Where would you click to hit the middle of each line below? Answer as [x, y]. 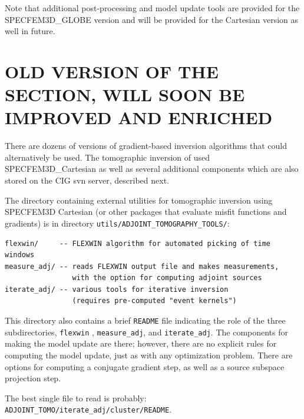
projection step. [33, 378]
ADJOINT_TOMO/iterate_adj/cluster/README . [88, 409]
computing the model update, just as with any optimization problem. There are [149, 355]
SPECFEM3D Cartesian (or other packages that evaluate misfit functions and [146, 212]
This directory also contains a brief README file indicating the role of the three [145, 320]
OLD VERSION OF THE [112, 71]
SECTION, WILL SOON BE [125, 94]
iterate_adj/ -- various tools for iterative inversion [117, 289]
